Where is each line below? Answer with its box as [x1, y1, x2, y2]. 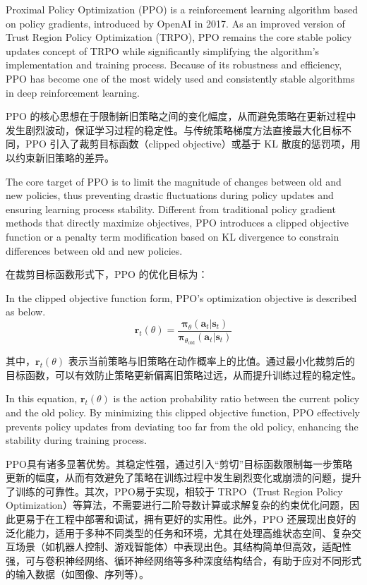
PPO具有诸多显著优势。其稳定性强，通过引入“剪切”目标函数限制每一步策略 [6, 456, 353, 471]
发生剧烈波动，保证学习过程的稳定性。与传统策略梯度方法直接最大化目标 [6, 122, 342, 137]
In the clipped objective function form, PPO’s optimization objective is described [6, 290, 357, 305]
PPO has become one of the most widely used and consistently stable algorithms [6, 71, 355, 85]
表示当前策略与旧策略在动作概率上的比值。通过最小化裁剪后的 [68, 354, 355, 368]
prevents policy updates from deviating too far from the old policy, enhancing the [6, 418, 359, 433]
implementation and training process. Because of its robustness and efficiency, [6, 57, 342, 72]
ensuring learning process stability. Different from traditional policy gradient [6, 201, 336, 216]
